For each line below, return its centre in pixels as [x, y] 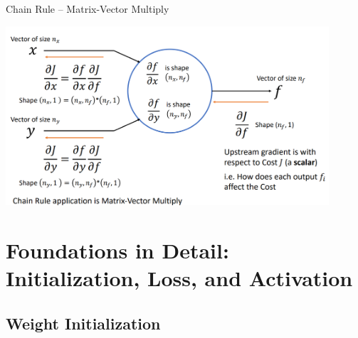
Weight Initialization [83, 323]
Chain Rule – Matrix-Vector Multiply [88, 9]
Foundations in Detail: [117, 250]
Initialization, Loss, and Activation [179, 278]
